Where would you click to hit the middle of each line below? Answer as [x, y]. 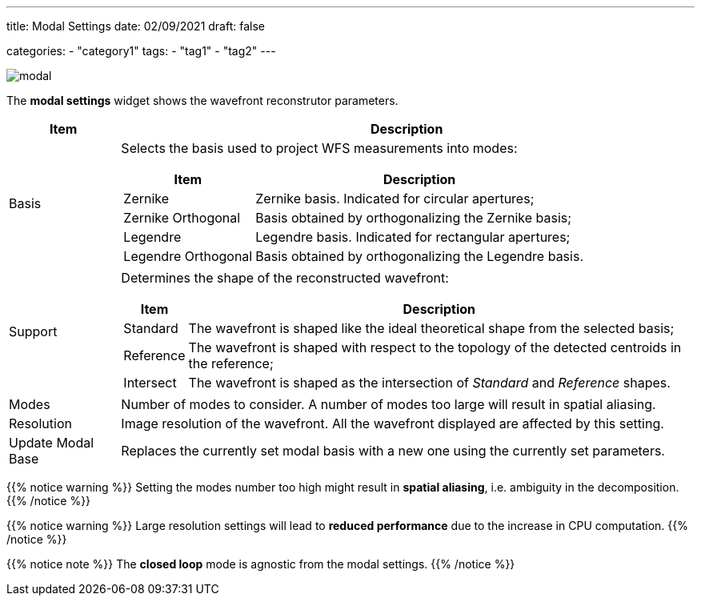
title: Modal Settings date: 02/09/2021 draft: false [136, 26]
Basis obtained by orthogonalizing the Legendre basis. [419, 256]
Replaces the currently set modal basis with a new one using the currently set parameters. [393, 451]
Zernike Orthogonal [182, 218]
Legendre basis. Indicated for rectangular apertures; [413, 237]
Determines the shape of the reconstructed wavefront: [285, 278]
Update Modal [52, 443]
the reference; [231, 363]
